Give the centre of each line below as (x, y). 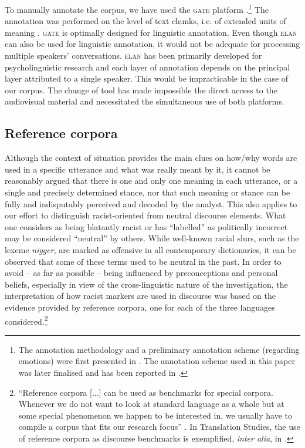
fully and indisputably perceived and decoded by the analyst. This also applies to (151, 203)
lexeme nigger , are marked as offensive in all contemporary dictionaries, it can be (150, 249)
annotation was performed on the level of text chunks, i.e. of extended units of (145, 21)
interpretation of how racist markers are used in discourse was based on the (140, 296)
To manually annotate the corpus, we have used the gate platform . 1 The (137, 9)
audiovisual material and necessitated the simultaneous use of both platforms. (145, 101)
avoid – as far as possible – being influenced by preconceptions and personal (141, 273)
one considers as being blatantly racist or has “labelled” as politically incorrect (146, 226)
